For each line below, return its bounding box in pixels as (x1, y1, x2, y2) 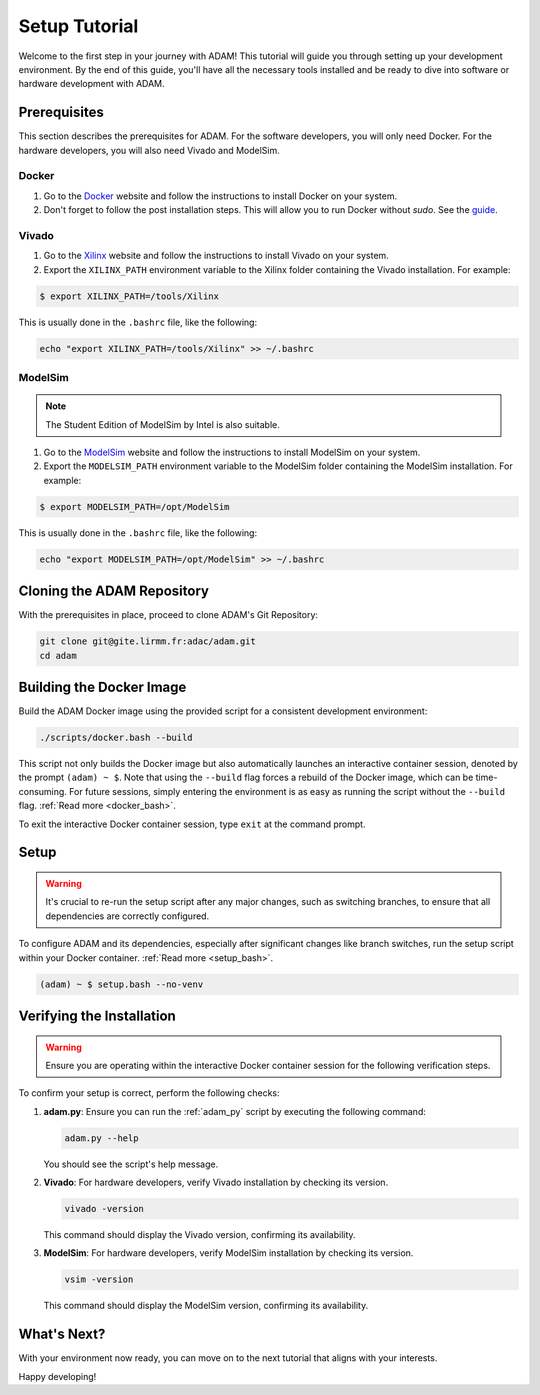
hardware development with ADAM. (18, 78, 165, 90)
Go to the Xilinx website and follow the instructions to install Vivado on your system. (43, 250, 389, 262)
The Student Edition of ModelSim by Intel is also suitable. (45, 418, 280, 430)
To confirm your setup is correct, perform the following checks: (18, 1087, 280, 1099)
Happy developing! (18, 1370, 97, 1382)
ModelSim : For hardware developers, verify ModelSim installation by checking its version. (43, 1247, 414, 1259)
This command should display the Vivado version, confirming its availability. (43, 1229, 356, 1241)
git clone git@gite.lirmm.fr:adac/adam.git (39, 636, 257, 647)
